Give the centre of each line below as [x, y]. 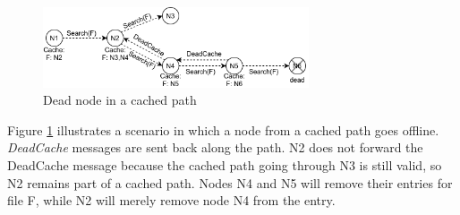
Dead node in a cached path [120, 100]
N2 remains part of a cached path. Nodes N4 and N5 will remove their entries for [230, 182]
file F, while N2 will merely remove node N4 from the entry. [171, 200]
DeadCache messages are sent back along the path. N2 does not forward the [215, 147]
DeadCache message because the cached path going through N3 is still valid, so [225, 165]
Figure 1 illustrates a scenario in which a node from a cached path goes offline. [223, 129]
